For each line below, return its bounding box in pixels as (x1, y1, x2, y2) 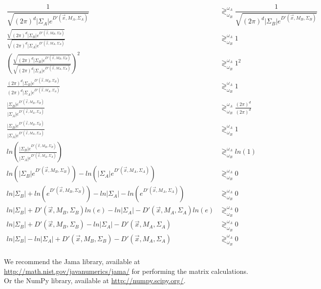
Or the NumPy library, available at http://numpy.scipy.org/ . (4, 275, 186, 286)
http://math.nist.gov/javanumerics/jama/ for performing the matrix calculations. (4, 266, 248, 276)
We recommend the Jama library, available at (4, 256, 140, 266)
